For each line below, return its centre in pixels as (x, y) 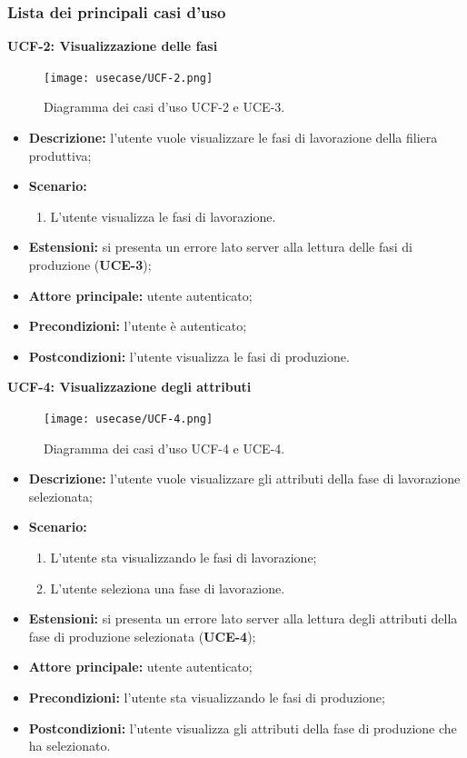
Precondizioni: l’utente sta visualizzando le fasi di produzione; (207, 697)
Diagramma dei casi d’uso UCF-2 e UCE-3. (164, 107)
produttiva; (60, 155)
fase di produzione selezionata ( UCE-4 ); (142, 636)
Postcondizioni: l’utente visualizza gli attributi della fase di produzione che (243, 728)
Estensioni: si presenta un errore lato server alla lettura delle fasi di (220, 247)
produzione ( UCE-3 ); (90, 265)
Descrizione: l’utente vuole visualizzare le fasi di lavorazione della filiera (233, 138)
